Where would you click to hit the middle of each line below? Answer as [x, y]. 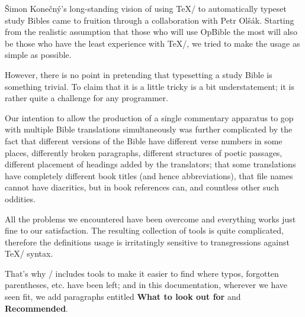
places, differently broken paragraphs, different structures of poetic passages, [144, 152]
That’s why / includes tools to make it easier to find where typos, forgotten [142, 273]
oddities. [20, 198]
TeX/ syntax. [29, 253]
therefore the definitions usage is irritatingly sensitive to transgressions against [147, 242]
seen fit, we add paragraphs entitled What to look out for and [123, 297]
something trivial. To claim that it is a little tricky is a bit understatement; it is [150, 86]
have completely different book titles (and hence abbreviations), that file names [149, 175]
